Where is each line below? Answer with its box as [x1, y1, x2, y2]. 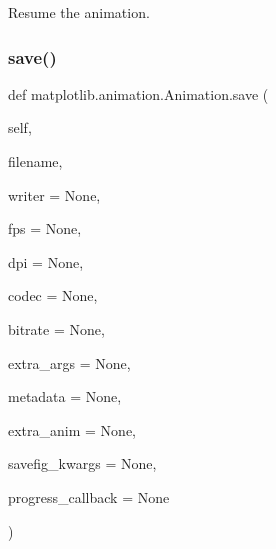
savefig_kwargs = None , [8, 453, 157, 474]
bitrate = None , [8, 318, 105, 339]
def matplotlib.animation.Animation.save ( [8, 83, 269, 104]
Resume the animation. [8, 2, 150, 22]
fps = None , [8, 218, 82, 239]
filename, [8, 151, 63, 171]
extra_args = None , [8, 352, 131, 373]
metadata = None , [8, 386, 122, 407]
